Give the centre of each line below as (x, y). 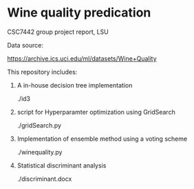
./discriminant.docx (44, 179)
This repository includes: (42, 72)
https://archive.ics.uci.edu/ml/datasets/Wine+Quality (82, 58)
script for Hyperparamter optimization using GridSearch (96, 112)
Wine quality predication (79, 13)
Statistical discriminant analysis (62, 165)
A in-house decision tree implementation (75, 85)
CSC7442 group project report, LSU (58, 32)
